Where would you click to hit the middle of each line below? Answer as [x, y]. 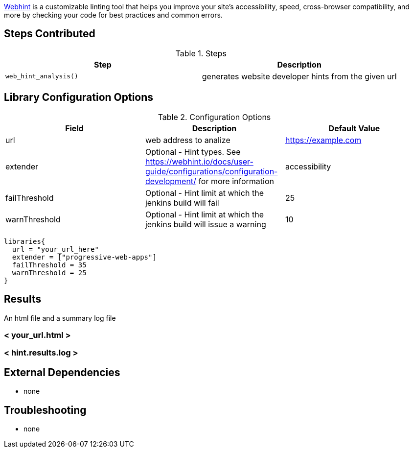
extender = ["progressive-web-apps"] [84, 257]
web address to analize [188, 140]
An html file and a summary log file [60, 318]
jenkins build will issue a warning [206, 224]
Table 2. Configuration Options [214, 117]
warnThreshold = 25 [49, 273]
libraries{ [25, 241]
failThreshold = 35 [49, 265]
